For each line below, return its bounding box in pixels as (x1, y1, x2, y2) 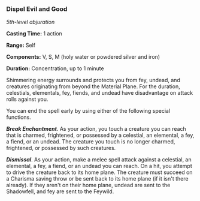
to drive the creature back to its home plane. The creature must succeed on (6, 169, 193, 176)
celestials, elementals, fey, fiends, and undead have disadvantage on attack (6, 89, 193, 97)
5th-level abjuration (6, 19, 55, 26)
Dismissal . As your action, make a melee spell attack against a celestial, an (6, 156, 192, 163)
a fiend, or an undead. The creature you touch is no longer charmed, (6, 138, 175, 145)
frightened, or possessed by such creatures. (6, 145, 116, 152)
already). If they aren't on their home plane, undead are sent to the (6, 182, 171, 189)
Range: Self (6, 41, 36, 49)
